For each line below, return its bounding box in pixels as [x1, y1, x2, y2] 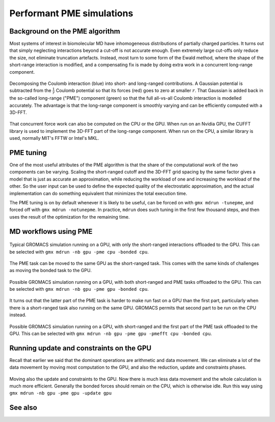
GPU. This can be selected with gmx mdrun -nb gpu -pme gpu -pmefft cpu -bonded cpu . [9, 330, 212, 337]
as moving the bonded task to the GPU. [9, 267, 92, 274]
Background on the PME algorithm [9, 27, 121, 36]
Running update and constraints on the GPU [9, 344, 152, 352]
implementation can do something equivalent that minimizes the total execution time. [9, 190, 187, 196]
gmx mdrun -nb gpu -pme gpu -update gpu [9, 390, 112, 396]
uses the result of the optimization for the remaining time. [9, 214, 130, 220]
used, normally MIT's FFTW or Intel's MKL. [9, 135, 99, 141]
